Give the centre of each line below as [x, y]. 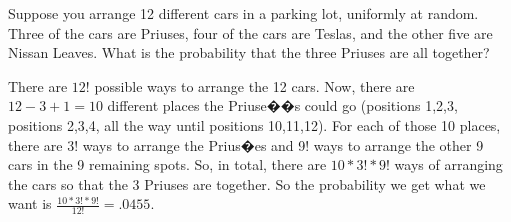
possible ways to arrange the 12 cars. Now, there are [254, 85]
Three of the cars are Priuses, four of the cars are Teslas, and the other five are [250, 32]
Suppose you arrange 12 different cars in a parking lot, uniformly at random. [243, 13]
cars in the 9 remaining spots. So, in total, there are [167, 164]
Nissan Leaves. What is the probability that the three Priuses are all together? [249, 52]
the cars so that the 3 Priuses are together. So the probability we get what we [247, 183]
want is [30, 203]
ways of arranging [448, 164]
